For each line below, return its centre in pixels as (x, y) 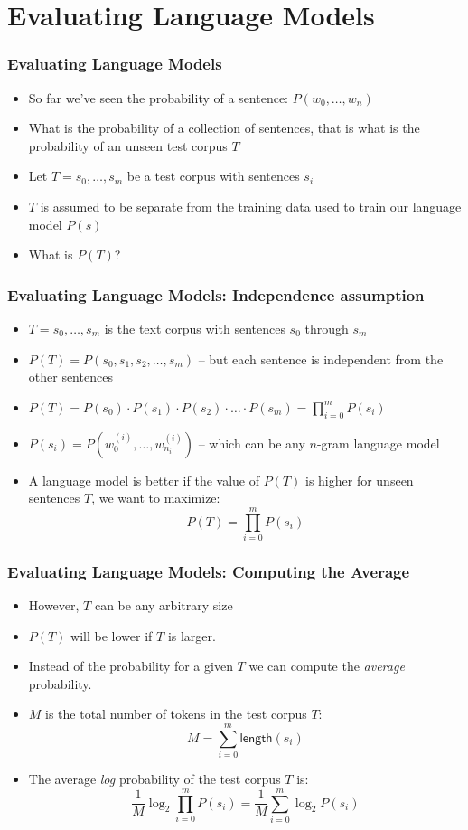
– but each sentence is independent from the (321, 358)
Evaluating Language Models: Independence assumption (216, 294)
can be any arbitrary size (164, 605)
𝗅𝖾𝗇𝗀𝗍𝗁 (256, 738)
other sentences (70, 377)
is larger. (192, 635)
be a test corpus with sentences (213, 176)
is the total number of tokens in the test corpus (176, 714)
